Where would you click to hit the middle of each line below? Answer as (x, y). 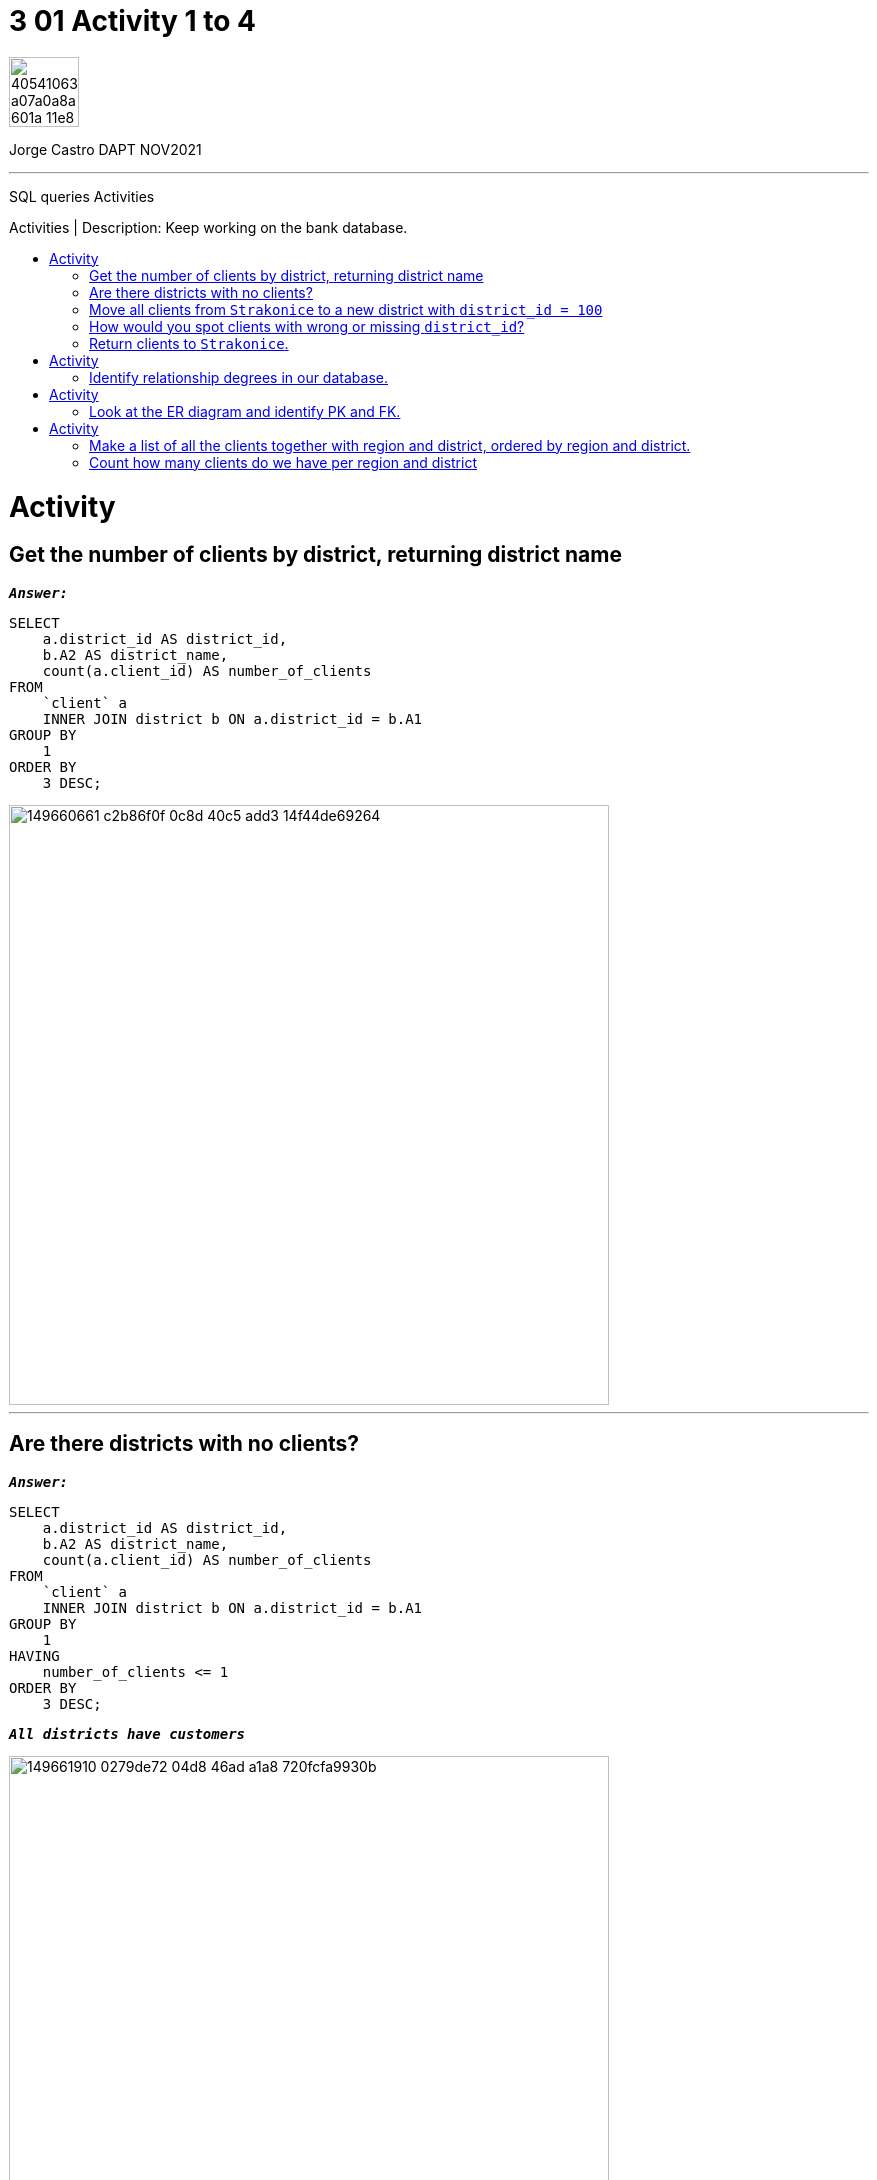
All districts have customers (127, 1733)
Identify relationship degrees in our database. (238, 377)
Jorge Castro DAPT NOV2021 (105, 149)
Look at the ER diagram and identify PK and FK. (245, 411)
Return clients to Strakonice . (189, 343)
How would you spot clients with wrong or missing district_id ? (307, 326)
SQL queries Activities (82, 196)
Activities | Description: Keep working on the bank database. (208, 227)
